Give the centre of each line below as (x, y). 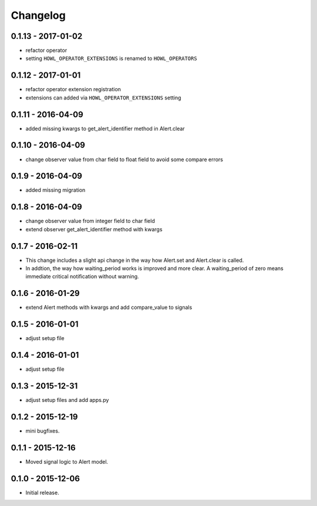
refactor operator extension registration (73, 89)
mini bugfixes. (43, 431)
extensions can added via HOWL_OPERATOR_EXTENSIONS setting (103, 98)
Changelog (38, 15)
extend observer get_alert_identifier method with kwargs (94, 229)
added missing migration (55, 190)
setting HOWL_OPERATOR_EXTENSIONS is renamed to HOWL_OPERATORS (111, 58)
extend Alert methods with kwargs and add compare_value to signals (109, 307)
